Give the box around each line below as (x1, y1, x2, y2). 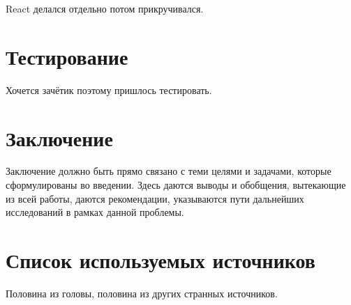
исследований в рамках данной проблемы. (6, 205, 184, 219)
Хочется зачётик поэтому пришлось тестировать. (6, 82, 212, 97)
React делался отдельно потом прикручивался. (6, 1, 204, 15)
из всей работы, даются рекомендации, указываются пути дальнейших (6, 191, 304, 205)
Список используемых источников (6, 246, 315, 274)
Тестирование (6, 42, 128, 70)
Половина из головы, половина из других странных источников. (6, 286, 278, 300)
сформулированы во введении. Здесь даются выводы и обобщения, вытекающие (6, 178, 346, 192)
